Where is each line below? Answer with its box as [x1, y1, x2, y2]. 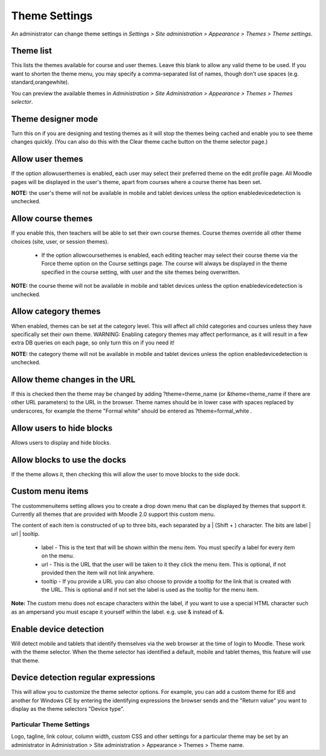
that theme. [11, 656, 40, 664]
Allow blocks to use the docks [11, 454, 126, 465]
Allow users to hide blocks [11, 423, 113, 433]
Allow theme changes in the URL [11, 374, 136, 384]
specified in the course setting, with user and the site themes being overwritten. [41, 268, 240, 276]
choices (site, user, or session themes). [11, 238, 109, 245]
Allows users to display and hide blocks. [11, 439, 111, 446]
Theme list [11, 46, 53, 56]
